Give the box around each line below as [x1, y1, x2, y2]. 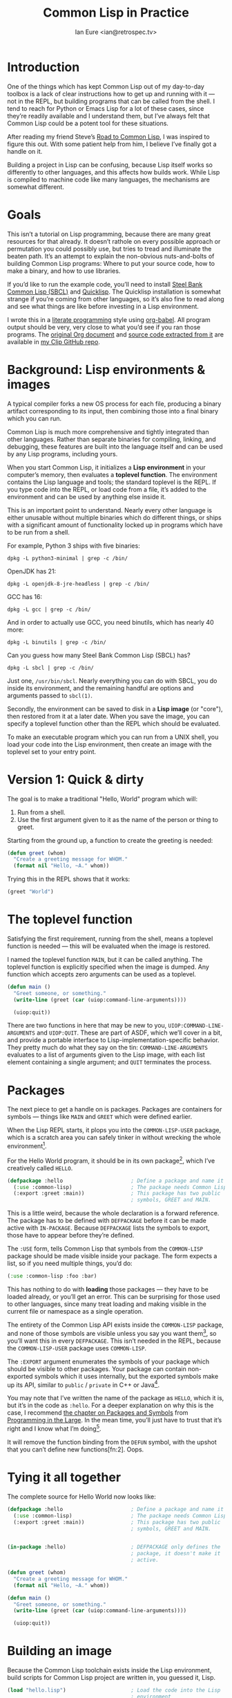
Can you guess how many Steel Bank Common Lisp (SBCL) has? [7, 651, 191, 659]
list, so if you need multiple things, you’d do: [7, 1259, 133, 1268]
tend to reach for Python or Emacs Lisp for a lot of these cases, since [7, 104, 204, 112]
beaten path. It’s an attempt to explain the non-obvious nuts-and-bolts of [7, 251, 215, 260]
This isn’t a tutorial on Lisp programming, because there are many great [7, 230, 211, 238]
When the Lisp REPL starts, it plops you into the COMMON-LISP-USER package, [7, 1126, 222, 1134]
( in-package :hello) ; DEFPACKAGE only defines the [7, 1544, 221, 1550]
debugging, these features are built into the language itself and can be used [7, 442, 223, 451]
